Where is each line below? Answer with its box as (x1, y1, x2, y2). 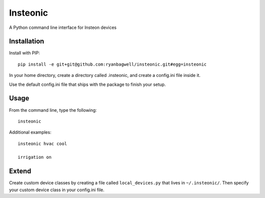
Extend (9, 167, 31, 175)
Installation (9, 37, 44, 46)
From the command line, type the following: (9, 107, 97, 113)
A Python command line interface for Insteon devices (9, 25, 117, 30)
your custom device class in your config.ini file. (9, 187, 105, 193)
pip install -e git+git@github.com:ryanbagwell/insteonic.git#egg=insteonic (18, 61, 207, 67)
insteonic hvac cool (18, 141, 67, 147)
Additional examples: (9, 129, 52, 135)
